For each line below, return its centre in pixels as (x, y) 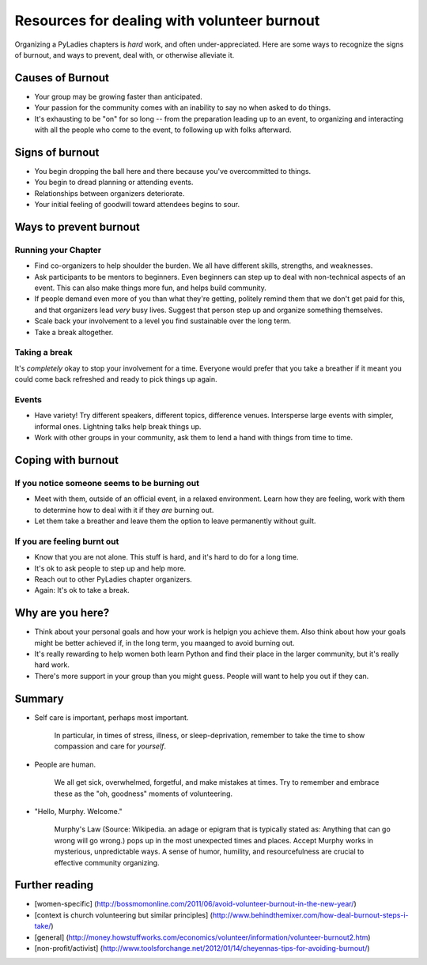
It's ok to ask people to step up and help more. (110, 568)
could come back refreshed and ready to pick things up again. (116, 379)
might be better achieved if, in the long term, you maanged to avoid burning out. (164, 643)
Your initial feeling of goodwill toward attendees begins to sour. (137, 205)
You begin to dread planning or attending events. (114, 183)
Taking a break (43, 352)
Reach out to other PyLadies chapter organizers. (113, 579)
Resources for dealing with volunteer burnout (167, 21)
